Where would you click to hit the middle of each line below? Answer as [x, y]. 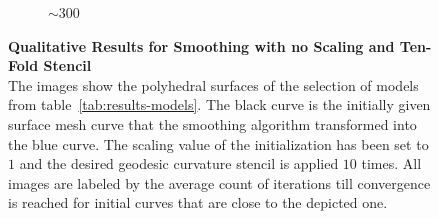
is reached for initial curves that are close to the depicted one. [198, 202]
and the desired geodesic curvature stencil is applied [179, 163]
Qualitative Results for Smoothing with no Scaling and [201, 45]
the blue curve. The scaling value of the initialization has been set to [218, 143]
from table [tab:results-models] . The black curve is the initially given [219, 104]
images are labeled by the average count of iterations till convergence [219, 182]
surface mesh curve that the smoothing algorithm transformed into [212, 123]
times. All [391, 163]
